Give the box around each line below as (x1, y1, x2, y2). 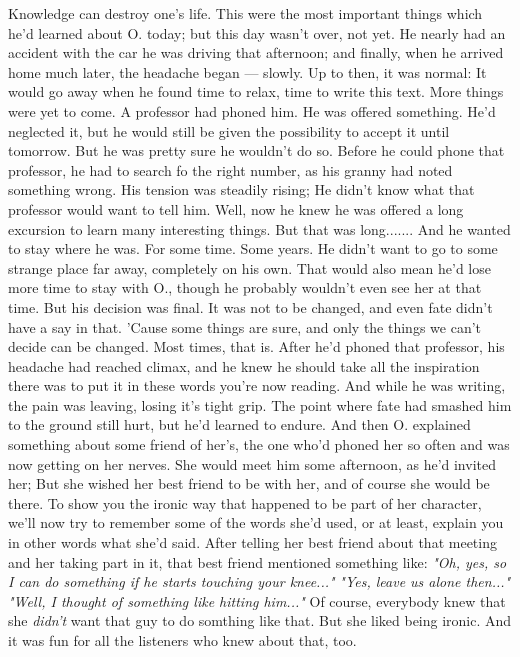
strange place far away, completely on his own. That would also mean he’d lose (8, 257, 491, 278)
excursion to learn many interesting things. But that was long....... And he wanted (8, 218, 511, 239)
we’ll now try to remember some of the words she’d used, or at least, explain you (8, 512, 504, 533)
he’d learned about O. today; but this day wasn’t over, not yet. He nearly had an (8, 22, 506, 43)
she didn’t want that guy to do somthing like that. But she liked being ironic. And (8, 610, 512, 631)
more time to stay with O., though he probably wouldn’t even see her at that (8, 277, 482, 298)
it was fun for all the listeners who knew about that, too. (8, 630, 357, 650)
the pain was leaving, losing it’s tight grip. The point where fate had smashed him (8, 394, 512, 415)
